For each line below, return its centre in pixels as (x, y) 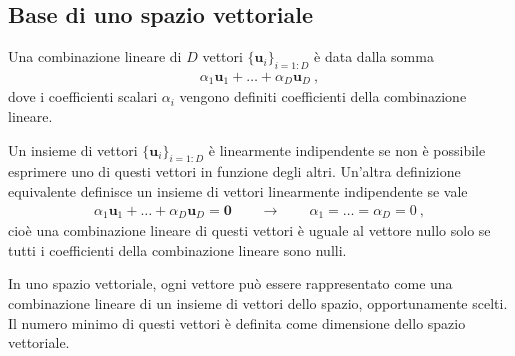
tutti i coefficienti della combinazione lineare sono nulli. (177, 249)
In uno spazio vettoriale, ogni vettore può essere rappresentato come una (230, 283)
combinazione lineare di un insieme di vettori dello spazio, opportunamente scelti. (258, 302)
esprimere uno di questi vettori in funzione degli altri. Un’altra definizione (234, 171)
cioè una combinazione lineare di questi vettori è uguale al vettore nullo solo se (249, 230)
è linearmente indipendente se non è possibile (347, 149)
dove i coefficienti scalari (83, 96)
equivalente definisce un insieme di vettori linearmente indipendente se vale (238, 191)
